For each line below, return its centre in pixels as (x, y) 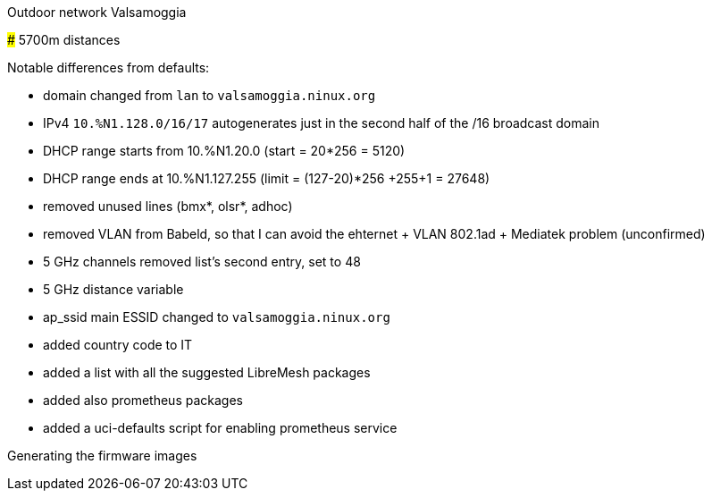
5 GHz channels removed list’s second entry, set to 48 (202, 262)
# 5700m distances (64, 40)
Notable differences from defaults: (109, 68)
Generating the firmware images (102, 456)
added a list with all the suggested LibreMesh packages (207, 372)
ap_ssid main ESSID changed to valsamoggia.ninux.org (217, 317)
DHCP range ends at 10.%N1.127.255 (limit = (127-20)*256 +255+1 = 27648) (267, 178)
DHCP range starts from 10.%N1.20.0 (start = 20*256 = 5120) (224, 151)
